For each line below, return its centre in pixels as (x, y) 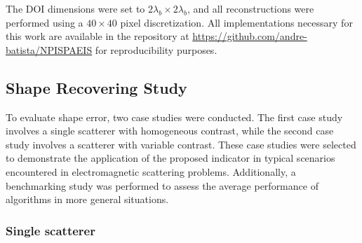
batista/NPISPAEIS (49, 49)
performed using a (45, 22)
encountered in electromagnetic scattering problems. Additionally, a (151, 171)
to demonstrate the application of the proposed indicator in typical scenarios (170, 158)
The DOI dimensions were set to (75, 8)
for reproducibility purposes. (156, 49)
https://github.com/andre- (250, 36)
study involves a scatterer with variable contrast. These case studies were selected (181, 144)
